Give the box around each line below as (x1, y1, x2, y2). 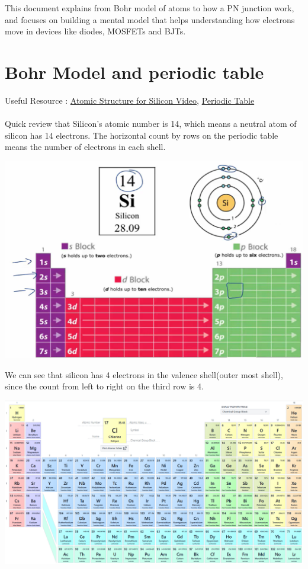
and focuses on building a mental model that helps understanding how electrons (5, 13, 295, 25)
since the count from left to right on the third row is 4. (5, 380, 204, 392)
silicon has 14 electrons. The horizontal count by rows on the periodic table (5, 129, 278, 141)
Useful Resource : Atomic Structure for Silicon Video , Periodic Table (5, 94, 255, 106)
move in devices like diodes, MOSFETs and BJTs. (5, 25, 186, 37)
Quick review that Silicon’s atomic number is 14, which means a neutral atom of (5, 117, 297, 130)
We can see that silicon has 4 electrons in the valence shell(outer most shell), (5, 368, 283, 381)
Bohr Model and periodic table (5, 59, 264, 84)
